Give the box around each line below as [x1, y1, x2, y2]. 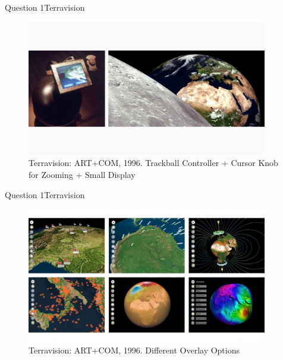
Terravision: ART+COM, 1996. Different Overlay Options [29, 344, 240, 356]
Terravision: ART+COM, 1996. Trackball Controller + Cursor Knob [29, 156, 278, 169]
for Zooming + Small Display [29, 168, 136, 180]
